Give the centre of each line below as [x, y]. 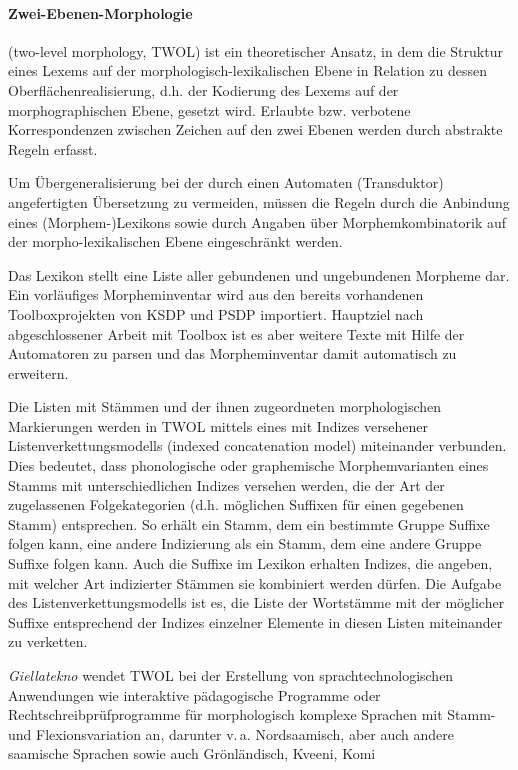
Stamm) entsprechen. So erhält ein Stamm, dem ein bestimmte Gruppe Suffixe [249, 523]
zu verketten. [48, 641]
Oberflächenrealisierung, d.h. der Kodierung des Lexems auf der [203, 89]
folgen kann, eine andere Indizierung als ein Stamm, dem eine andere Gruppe [245, 543]
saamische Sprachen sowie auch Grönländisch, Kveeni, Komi [192, 753]
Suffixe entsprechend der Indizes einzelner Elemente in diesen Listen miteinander [255, 621]
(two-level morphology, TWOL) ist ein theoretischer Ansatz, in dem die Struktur [255, 50]
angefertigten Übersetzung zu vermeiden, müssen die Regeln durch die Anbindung [259, 201]
